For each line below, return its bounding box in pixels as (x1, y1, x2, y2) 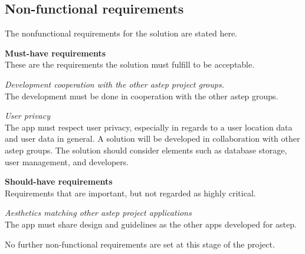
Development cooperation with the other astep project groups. (5, 78, 224, 90)
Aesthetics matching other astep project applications (5, 206, 192, 219)
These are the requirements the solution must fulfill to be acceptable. (5, 58, 255, 71)
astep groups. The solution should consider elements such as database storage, (5, 143, 287, 156)
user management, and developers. (5, 155, 129, 168)
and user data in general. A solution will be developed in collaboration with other (5, 132, 300, 145)
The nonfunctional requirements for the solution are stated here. (5, 27, 238, 39)
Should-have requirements (5, 175, 113, 188)
